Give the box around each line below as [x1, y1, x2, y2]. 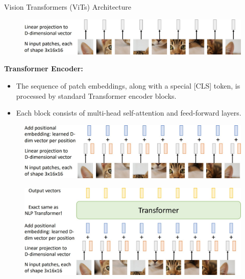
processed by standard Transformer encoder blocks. [16, 90, 177, 101]
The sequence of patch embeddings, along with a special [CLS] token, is [16, 80, 240, 91]
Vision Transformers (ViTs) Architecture [4, 2, 132, 12]
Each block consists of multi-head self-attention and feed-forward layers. [16, 107, 241, 118]
